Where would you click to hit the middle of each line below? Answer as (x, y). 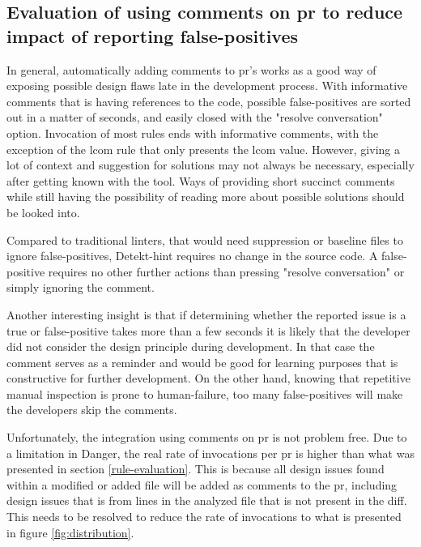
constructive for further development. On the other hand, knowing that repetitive (208, 378)
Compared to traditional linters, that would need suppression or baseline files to (205, 239)
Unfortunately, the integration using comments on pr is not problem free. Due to (207, 437)
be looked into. (43, 212)
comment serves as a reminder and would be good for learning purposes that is (202, 362)
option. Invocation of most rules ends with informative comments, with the (193, 132)
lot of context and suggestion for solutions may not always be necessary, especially (210, 165)
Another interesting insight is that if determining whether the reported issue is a (206, 314)
